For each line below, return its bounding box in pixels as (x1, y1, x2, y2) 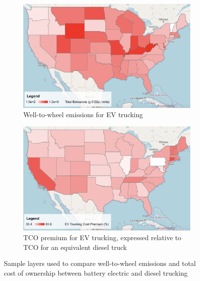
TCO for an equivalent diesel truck (23, 242, 127, 252)
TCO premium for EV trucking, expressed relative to (23, 232, 182, 242)
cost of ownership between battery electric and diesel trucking (4, 267, 188, 278)
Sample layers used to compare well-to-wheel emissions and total (4, 258, 196, 268)
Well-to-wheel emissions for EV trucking (23, 109, 143, 120)
